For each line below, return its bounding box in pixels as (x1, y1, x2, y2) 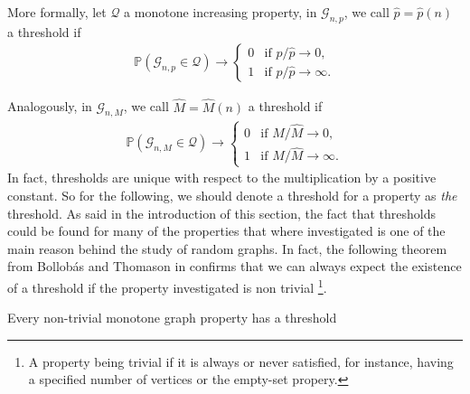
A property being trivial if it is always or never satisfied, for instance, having (28, 352, 454, 371)
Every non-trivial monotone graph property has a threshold (7, 308, 337, 327)
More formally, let (7, 3, 107, 21)
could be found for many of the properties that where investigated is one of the (7, 221, 446, 240)
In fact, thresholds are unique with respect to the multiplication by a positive (7, 168, 437, 187)
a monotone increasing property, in (124, 3, 317, 21)
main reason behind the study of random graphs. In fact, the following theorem (7, 239, 447, 258)
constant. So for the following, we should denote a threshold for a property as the (7, 186, 457, 205)
